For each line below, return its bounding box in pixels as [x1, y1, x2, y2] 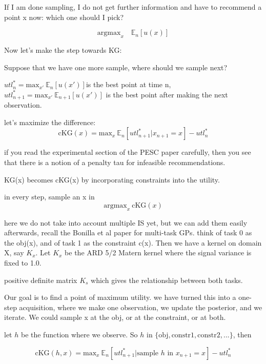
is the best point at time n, [86, 79, 171, 90]
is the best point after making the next [106, 89, 228, 99]
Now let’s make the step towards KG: [4, 44, 122, 55]
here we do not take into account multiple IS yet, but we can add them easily [4, 217, 248, 228]
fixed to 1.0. [4, 257, 42, 268]
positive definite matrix [4, 274, 77, 285]
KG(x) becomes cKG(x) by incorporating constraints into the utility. [4, 174, 220, 185]
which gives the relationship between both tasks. [91, 274, 243, 285]
